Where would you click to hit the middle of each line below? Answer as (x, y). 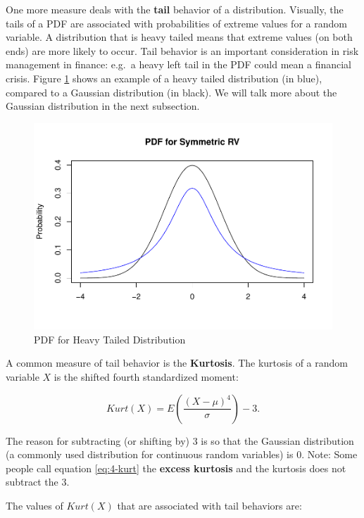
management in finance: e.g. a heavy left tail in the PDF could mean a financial (178, 64)
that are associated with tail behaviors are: (209, 506)
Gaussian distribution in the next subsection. (103, 106)
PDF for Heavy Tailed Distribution (110, 339)
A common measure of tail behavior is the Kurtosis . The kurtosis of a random (177, 363)
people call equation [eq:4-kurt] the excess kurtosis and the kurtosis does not (176, 468)
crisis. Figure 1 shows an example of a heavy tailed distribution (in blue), (164, 78)
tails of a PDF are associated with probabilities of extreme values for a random (176, 23)
